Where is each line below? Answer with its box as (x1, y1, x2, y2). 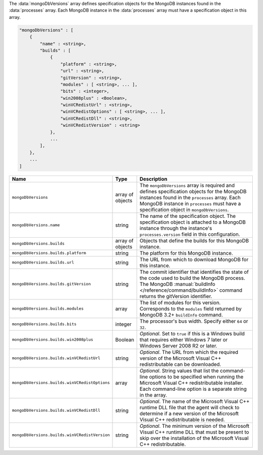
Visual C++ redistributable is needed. (139, 416, 225, 423)
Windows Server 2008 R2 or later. (139, 342, 218, 349)
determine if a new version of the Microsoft (139, 410, 239, 417)
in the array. (139, 391, 168, 398)
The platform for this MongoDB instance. (139, 249, 233, 256)
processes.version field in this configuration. (139, 231, 241, 238)
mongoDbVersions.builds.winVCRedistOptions (12, 380, 110, 385)
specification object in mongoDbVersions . (139, 206, 229, 213)
